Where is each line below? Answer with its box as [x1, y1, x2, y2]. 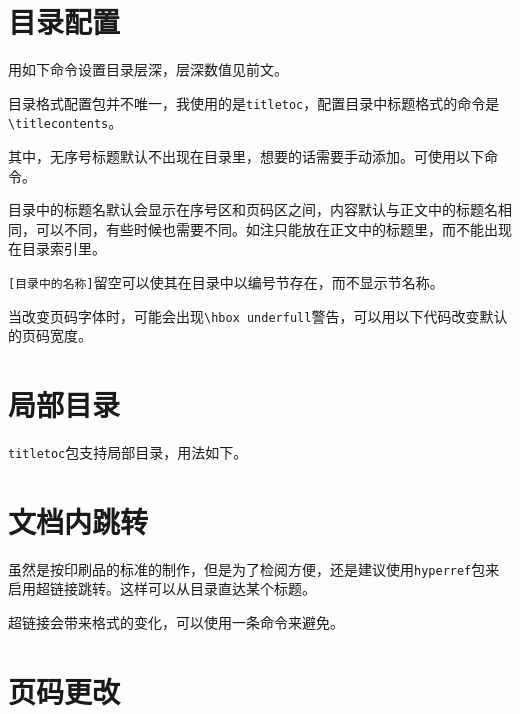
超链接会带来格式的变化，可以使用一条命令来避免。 [8, 612, 344, 633]
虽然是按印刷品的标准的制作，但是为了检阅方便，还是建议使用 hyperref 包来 [8, 558, 500, 579]
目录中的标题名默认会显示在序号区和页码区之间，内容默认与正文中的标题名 [8, 199, 498, 220]
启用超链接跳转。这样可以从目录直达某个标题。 [8, 578, 316, 599]
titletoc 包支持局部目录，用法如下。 [8, 442, 248, 463]
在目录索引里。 [8, 238, 106, 259]
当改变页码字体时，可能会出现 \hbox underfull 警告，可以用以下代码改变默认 [8, 305, 508, 326]
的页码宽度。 [8, 325, 92, 346]
